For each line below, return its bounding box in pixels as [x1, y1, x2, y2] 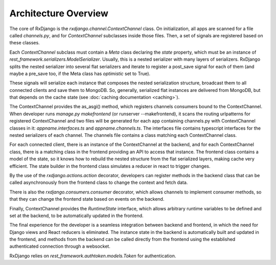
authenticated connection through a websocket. [9, 243, 111, 250]
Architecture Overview [9, 8, 108, 19]
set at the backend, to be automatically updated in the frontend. [9, 212, 144, 219]
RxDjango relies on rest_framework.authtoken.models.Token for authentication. [9, 253, 176, 259]
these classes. [9, 40, 40, 46]
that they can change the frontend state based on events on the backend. [9, 196, 165, 202]
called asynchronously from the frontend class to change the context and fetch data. [9, 179, 188, 186]
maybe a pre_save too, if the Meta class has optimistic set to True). [9, 70, 151, 77]
